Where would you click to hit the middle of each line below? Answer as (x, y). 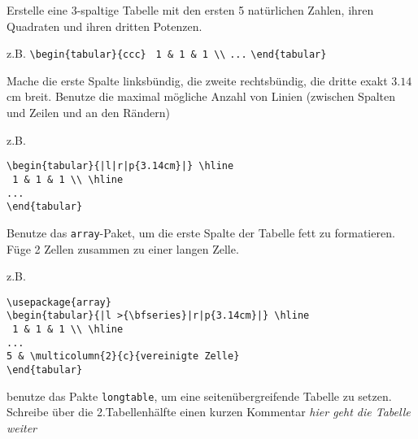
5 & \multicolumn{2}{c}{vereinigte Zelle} (123, 356)
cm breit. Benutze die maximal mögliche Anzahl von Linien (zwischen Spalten (201, 96)
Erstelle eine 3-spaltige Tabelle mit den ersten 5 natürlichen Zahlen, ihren (190, 10)
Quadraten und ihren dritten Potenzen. (104, 26)
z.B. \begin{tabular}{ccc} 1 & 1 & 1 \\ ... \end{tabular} (167, 53)
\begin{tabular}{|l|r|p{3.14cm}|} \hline (120, 166)
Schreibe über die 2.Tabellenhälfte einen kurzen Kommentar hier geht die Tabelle (209, 412)
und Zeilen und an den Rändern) (88, 113)
